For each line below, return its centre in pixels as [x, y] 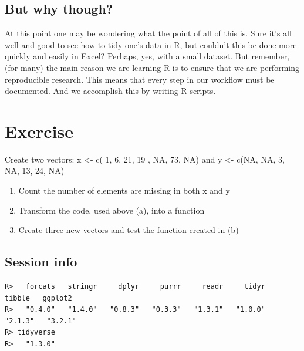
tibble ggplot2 [38, 298]
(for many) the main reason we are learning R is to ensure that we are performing [152, 67]
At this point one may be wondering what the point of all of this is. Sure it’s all [148, 33]
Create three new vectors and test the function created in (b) [129, 230]
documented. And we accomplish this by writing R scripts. [110, 91]
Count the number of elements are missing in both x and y [124, 190]
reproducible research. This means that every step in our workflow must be [140, 79]
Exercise [39, 131]
